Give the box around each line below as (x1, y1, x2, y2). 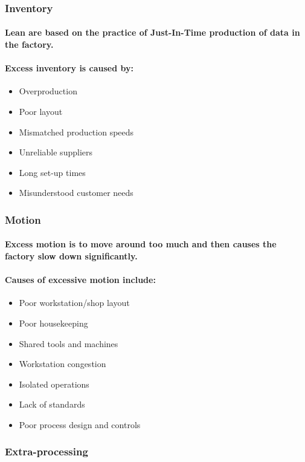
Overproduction (19, 85, 77, 97)
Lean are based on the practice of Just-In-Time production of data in (5, 26, 300, 39)
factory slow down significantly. (5, 250, 138, 262)
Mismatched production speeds (19, 125, 134, 138)
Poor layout (19, 105, 63, 118)
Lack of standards (19, 398, 85, 411)
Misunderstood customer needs (19, 186, 133, 199)
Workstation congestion (19, 357, 106, 370)
